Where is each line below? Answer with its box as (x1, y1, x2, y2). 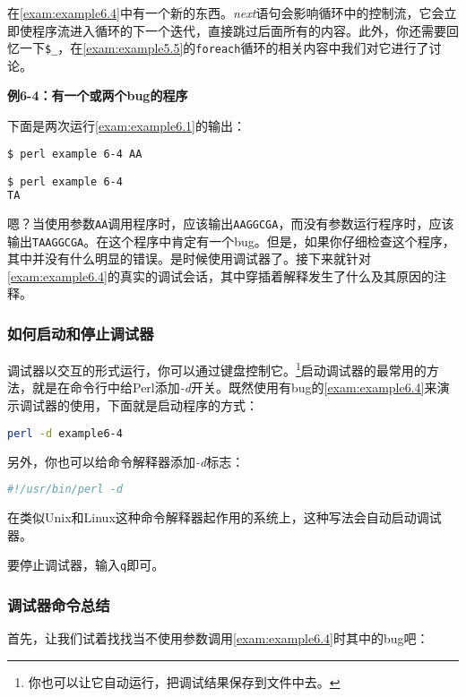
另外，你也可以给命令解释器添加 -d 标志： (7, 452, 245, 470)
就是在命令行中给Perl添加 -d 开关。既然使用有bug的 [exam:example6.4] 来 (31, 378, 437, 397)
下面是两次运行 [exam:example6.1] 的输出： (7, 116, 246, 135)
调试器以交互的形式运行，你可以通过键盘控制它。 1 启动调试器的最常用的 (7, 358, 427, 379)
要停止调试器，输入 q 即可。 (7, 555, 165, 574)
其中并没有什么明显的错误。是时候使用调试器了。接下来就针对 (7, 249, 371, 268)
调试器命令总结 (7, 593, 110, 615)
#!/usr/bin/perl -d (7, 483, 123, 496)
